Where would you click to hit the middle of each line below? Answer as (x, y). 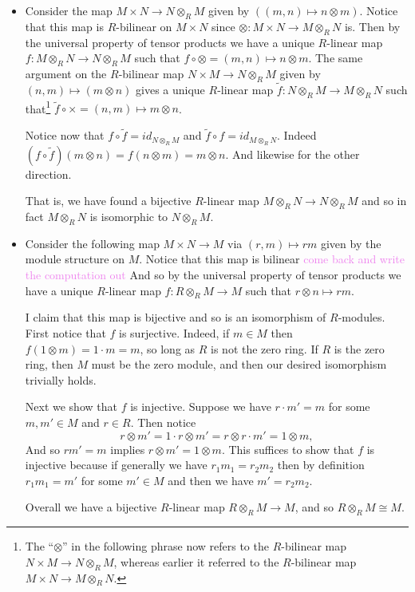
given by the (351, 243)
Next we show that (71, 407)
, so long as (168, 348)
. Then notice (163, 422)
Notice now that (65, 135)
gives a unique (170, 89)
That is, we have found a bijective (108, 201)
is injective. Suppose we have (201, 407)
